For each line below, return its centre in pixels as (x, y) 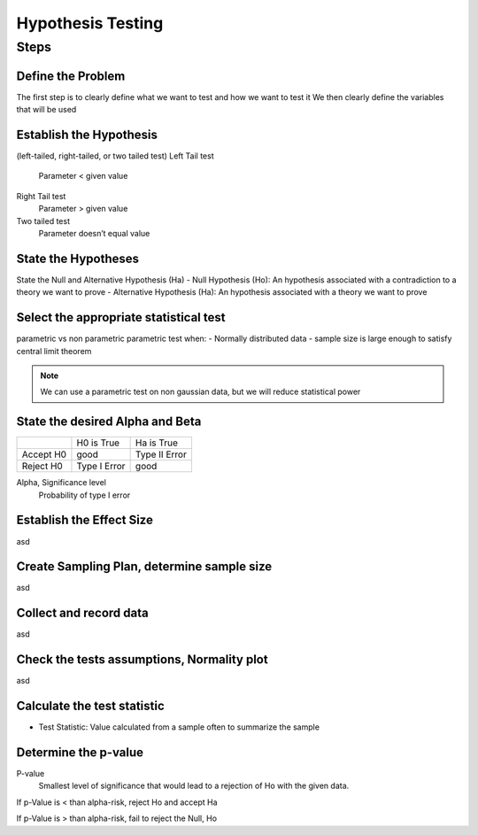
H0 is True (98, 443)
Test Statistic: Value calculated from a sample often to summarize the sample (179, 727)
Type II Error (161, 454)
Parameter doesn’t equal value (94, 233)
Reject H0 (42, 467)
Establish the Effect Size (85, 520)
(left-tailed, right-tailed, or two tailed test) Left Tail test (115, 156)
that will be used (46, 110)
